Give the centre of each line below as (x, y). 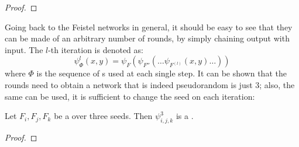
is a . (185, 116)
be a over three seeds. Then (103, 116)
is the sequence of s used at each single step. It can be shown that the (161, 73)
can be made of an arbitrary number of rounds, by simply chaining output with (147, 38)
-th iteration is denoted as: (96, 49)
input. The (24, 49)
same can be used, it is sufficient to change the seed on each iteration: (130, 96)
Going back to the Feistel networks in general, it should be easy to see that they (149, 27)
